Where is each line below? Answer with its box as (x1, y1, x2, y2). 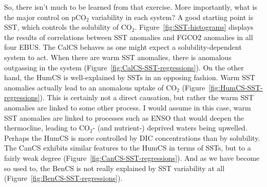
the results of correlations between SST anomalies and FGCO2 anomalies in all (4, 31, 253, 42)
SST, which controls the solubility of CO (4, 22, 132, 32)
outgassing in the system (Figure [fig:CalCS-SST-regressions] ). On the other (4, 62, 244, 72)
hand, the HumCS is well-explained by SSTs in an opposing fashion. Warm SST (4, 72, 255, 83)
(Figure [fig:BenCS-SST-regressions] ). (4, 173, 123, 183)
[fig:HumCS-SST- (208, 82, 263, 92)
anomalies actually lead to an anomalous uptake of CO (4, 82, 177, 92)
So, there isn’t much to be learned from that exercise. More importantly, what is (4, 2, 257, 12)
